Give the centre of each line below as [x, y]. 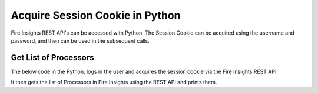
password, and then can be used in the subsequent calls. [80, 40]
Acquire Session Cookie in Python [96, 15]
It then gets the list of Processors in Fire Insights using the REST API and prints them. [114, 82]
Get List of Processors [52, 58]
